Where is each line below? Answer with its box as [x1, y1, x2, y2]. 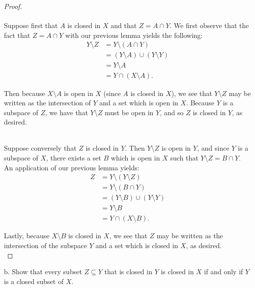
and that [111, 20, 137, 31]
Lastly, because [4, 230, 50, 241]
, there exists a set [46, 153, 101, 163]
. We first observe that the [170, 20, 249, 31]
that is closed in [104, 266, 152, 277]
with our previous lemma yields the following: [65, 30, 203, 40]
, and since [197, 143, 229, 153]
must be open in [105, 107, 154, 117]
